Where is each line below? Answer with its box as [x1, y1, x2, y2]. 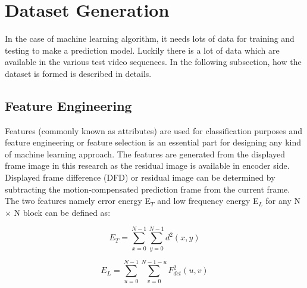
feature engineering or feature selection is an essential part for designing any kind [5, 136, 302, 148]
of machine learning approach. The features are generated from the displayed [5, 147, 285, 160]
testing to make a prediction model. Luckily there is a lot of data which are [5, 44, 280, 56]
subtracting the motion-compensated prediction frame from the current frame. [5, 182, 290, 195]
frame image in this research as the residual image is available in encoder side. [5, 159, 290, 172]
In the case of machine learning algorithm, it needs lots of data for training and [5, 32, 295, 45]
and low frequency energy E [157, 194, 259, 207]
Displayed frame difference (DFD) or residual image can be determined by [5, 171, 275, 184]
